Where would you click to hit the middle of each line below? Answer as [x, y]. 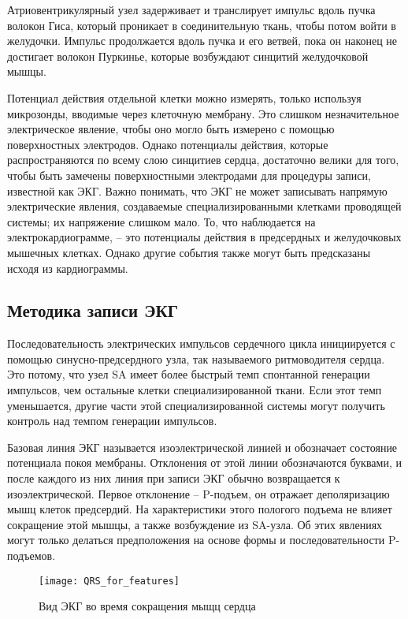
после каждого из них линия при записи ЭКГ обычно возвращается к [174, 478]
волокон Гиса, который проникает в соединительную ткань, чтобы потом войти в [202, 25]
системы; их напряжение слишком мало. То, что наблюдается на [161, 221]
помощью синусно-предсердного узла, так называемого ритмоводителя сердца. [196, 358]
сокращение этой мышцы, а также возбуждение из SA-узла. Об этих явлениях [195, 524]
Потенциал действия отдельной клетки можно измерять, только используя [184, 97]
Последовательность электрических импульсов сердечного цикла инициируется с [201, 343]
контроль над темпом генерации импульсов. [112, 421]
